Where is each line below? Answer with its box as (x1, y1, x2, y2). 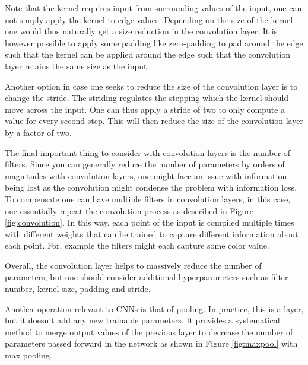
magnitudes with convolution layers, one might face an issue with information (5, 169, 287, 182)
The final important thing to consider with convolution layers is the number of (5, 146, 291, 158)
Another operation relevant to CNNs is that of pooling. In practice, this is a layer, (5, 302, 304, 315)
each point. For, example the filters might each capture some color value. (5, 239, 269, 252)
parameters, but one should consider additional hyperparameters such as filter (5, 271, 288, 283)
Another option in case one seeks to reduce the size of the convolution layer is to (5, 80, 298, 92)
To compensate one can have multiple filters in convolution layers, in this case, (5, 192, 291, 205)
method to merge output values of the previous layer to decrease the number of (5, 325, 293, 338)
